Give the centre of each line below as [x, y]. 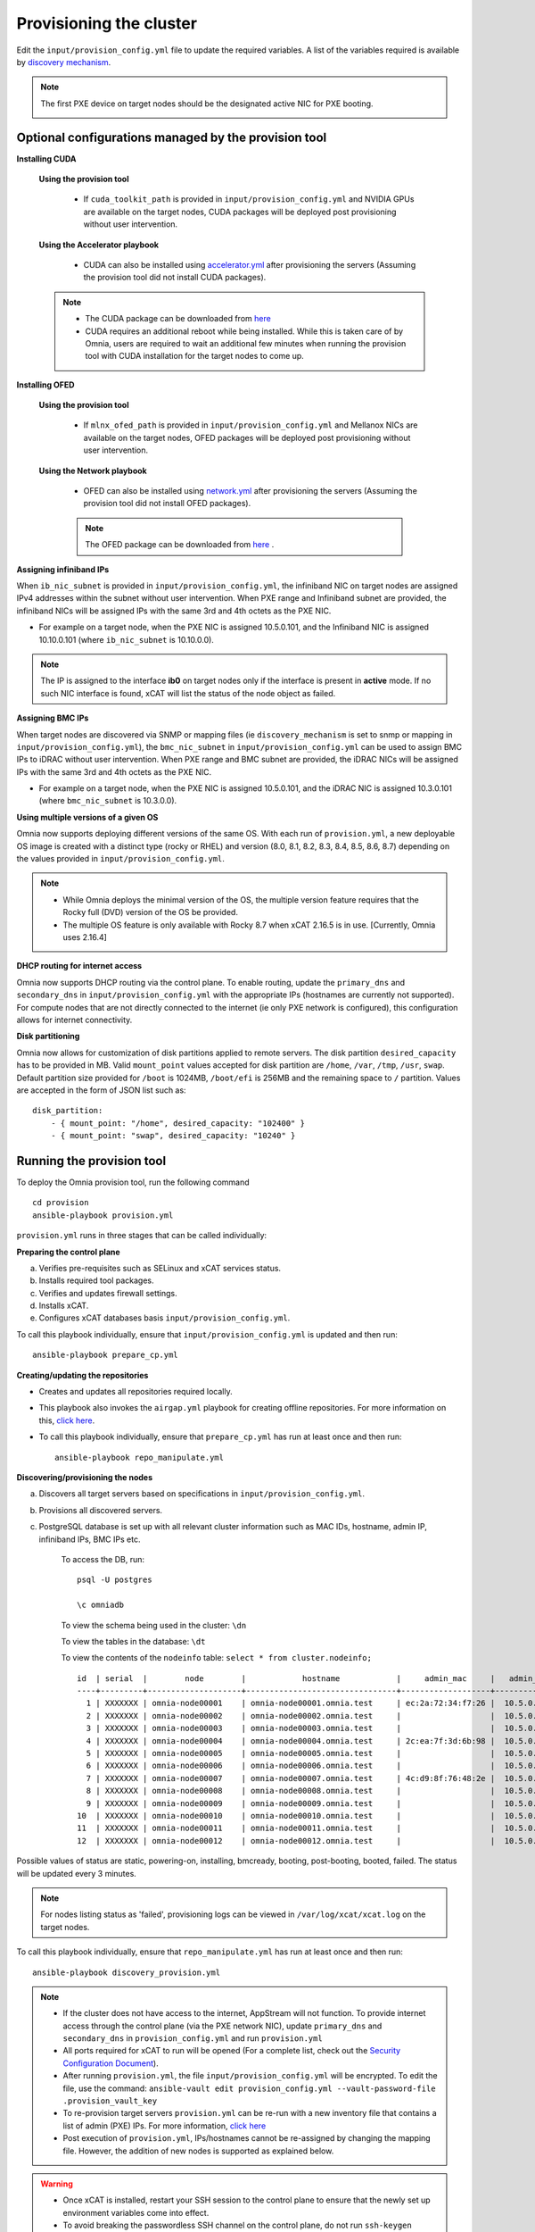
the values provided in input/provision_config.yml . [120, 859]
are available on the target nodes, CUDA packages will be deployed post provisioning [240, 212]
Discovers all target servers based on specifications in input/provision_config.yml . [202, 1494]
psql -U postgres [115, 1580]
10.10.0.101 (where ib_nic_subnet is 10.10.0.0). [126, 639]
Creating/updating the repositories [82, 1375]
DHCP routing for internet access [79, 966]
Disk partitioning [48, 1037]
